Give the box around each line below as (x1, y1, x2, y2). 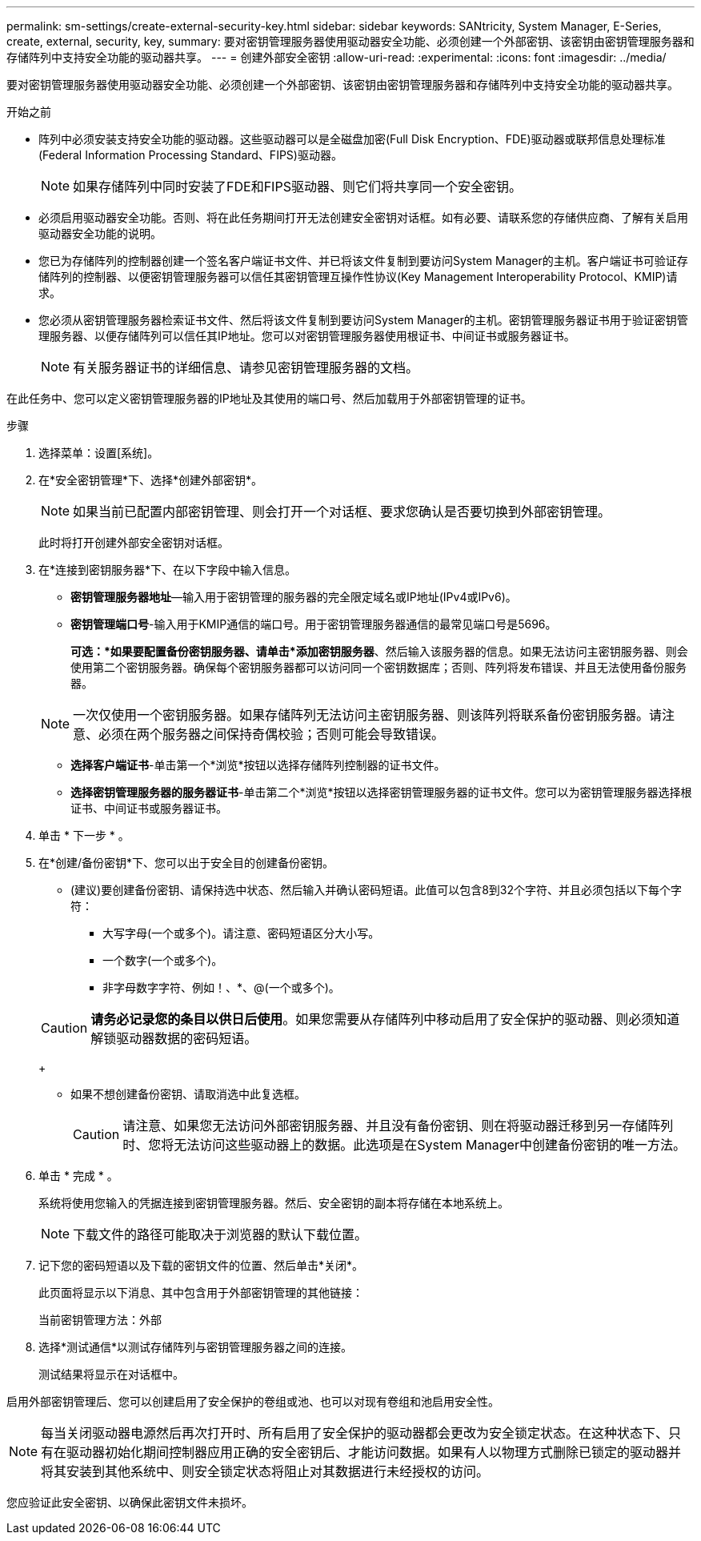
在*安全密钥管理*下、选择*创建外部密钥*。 (38, 473, 263, 487)
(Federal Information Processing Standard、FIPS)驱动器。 (38, 148, 342, 162)
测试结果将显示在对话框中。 (38, 1367, 184, 1381)
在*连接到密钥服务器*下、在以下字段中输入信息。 (38, 563, 297, 576)
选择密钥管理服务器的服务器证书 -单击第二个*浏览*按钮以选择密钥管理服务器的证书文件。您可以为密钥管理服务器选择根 (70, 785, 692, 799)
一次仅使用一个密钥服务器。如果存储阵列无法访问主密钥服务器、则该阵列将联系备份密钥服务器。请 (73, 707, 663, 723)
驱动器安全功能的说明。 (38, 227, 162, 240)
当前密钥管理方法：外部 (38, 1314, 162, 1326)
